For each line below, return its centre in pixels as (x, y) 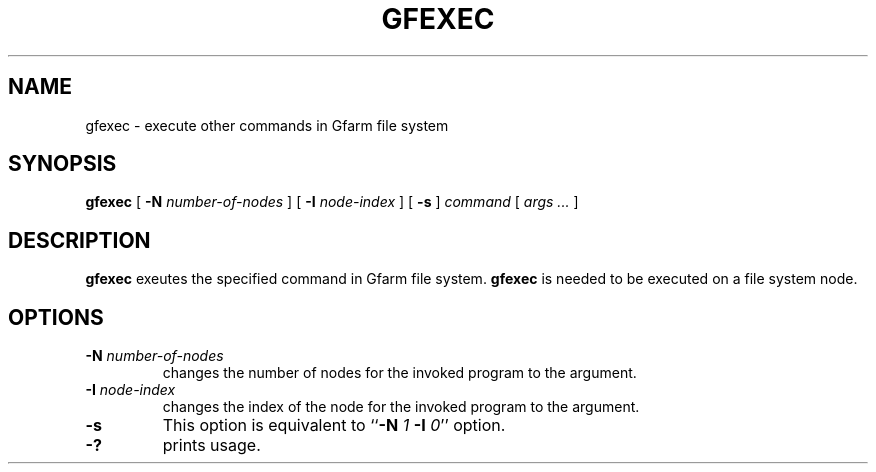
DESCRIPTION (79, 240)
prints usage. (211, 445)
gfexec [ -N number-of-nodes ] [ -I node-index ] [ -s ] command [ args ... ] (332, 202)
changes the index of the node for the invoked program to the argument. (401, 407)
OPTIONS (56, 317)
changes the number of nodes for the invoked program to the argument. (399, 373)
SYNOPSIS (62, 164)
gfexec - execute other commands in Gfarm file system (267, 125)
